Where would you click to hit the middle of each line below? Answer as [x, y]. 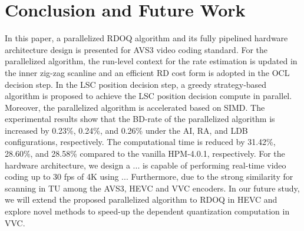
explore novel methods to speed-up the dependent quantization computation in [147, 211]
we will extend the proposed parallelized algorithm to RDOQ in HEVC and [141, 199]
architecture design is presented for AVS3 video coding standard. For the [136, 49]
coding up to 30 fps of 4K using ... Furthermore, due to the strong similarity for [149, 176]
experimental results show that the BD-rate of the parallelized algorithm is [140, 119]
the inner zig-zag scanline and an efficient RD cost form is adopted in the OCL [147, 72]
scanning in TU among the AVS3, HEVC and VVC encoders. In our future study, [152, 188]
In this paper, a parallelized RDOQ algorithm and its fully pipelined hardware [146, 38]
